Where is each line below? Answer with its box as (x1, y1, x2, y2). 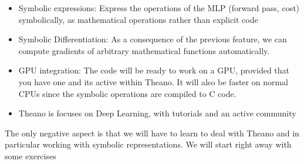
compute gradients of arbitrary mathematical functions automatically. (18, 44, 270, 56)
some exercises (5, 149, 56, 162)
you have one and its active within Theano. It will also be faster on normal (18, 75, 288, 88)
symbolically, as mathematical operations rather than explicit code (18, 13, 258, 25)
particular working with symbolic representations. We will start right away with (5, 138, 292, 150)
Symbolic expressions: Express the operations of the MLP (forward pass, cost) (18, 2, 300, 14)
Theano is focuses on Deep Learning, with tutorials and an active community (18, 107, 296, 119)
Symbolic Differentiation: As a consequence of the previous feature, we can (18, 33, 287, 45)
